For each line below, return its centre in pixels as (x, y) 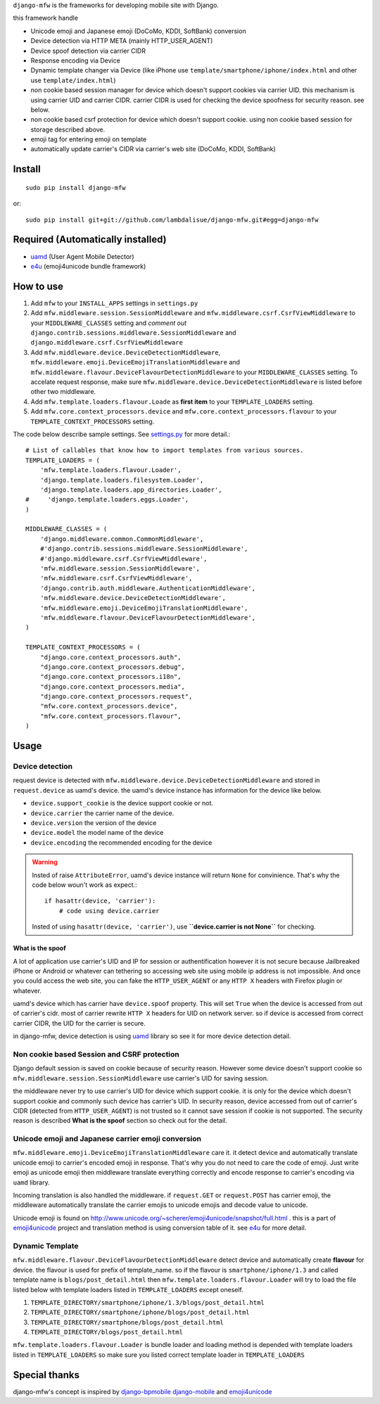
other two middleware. (63, 392)
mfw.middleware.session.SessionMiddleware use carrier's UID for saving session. (141, 1078)
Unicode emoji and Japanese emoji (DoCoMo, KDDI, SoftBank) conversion (138, 31)
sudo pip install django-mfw (76, 187)
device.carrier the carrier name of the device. (102, 813)
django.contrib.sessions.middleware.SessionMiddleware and (133, 333)
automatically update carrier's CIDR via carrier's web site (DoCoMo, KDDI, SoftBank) (153, 149)
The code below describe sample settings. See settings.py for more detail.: (122, 434)
